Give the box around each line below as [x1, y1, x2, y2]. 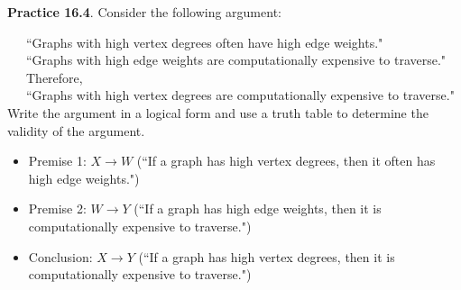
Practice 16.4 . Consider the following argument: [7, 3, 281, 21]
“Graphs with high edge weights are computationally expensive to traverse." [25, 50, 447, 69]
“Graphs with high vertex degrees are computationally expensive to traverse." [25, 86, 455, 104]
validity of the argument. [7, 121, 145, 140]
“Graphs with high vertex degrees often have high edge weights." [25, 32, 383, 51]
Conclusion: [28, 247, 93, 266]
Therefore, [25, 68, 83, 86]
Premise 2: [28, 199, 87, 218]
